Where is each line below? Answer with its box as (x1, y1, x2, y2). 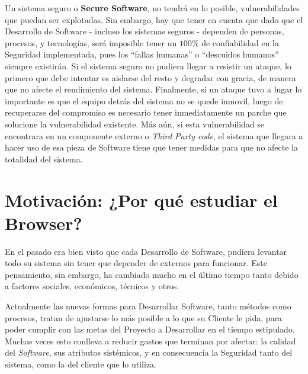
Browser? (5, 210, 82, 235)
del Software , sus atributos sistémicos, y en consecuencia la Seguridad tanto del (5, 346, 293, 359)
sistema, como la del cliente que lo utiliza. (5, 357, 157, 370)
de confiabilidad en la (201, 36, 279, 49)
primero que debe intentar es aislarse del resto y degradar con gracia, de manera (5, 71, 296, 84)
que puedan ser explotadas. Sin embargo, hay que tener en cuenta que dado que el (5, 13, 303, 25)
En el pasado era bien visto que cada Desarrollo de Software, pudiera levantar (5, 245, 287, 257)
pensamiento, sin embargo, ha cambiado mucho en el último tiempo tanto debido (5, 268, 299, 280)
